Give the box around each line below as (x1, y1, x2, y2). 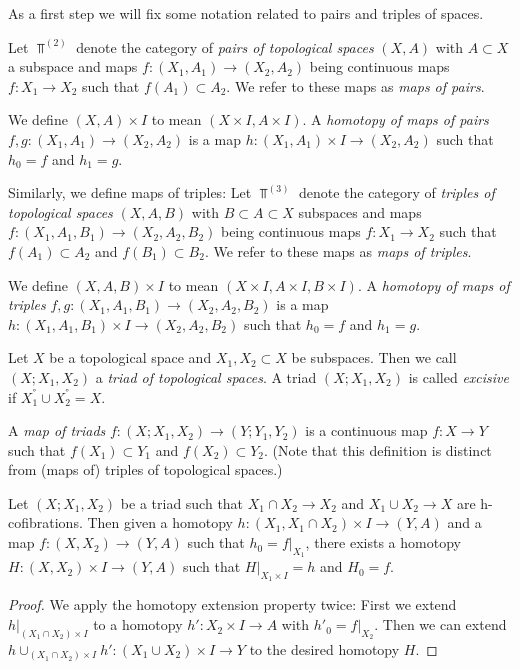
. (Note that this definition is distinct (264, 439, 492, 460)
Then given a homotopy (87, 512, 233, 533)
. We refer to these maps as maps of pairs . (226, 75, 485, 96)
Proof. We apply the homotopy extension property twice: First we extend (8, 594, 457, 615)
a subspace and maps (8, 56, 138, 77)
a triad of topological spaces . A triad (95, 366, 317, 387)
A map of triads (8, 420, 106, 441)
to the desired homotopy (249, 638, 400, 659)
